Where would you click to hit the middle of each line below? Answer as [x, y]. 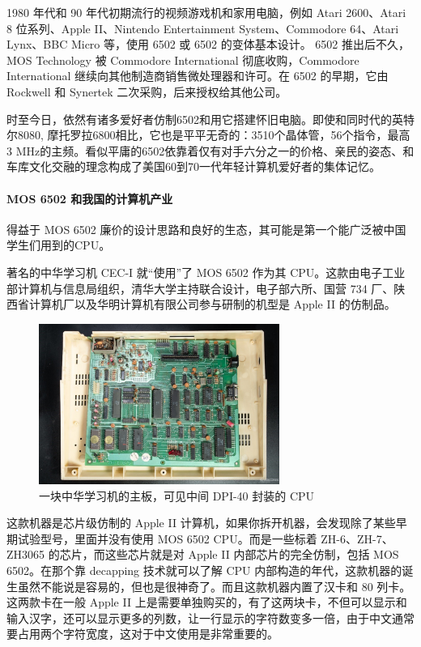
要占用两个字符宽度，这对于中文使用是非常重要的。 [142, 634]
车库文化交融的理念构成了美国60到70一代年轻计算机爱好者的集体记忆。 [193, 166]
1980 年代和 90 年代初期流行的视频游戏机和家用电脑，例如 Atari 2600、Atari [206, 12]
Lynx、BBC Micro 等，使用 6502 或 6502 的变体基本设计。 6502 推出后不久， [208, 44]
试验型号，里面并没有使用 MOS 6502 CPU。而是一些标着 [167, 538]
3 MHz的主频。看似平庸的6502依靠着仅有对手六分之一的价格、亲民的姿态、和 [210, 150]
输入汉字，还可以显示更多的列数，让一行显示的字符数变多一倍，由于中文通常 [210, 617]
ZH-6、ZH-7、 [357, 538]
